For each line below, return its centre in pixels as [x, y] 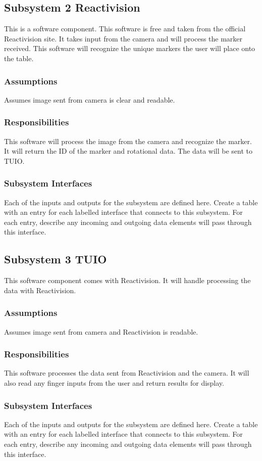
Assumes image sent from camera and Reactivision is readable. [101, 331]
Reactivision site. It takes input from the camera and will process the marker [123, 38]
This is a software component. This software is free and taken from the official [125, 29]
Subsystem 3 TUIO [56, 259]
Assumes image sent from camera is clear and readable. [90, 99]
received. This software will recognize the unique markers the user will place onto [130, 48]
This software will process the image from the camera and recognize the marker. [128, 141]
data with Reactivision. [40, 290]
